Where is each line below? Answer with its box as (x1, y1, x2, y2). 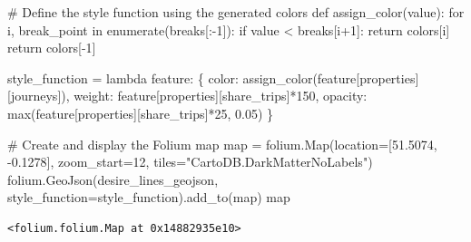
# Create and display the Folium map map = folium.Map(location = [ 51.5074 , (7, 134, 437, 153)
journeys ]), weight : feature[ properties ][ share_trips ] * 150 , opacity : (10, 86, 368, 105)
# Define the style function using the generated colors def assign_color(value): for (7, 3, 465, 21)
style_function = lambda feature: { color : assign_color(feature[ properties (7, 68, 416, 87)
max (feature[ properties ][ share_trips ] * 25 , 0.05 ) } (7, 103, 274, 122)
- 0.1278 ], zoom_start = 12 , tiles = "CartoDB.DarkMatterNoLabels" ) (7, 152, 373, 171)
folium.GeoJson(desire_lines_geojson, (7, 169, 219, 189)
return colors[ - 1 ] (7, 38, 96, 57)
